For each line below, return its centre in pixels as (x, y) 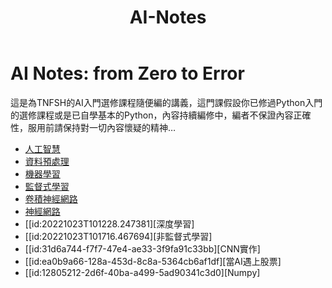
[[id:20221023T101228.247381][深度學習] (109, 223)
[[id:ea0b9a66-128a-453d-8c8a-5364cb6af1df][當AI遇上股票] (153, 261)
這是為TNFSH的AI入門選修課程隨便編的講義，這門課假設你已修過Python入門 (166, 102)
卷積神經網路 (51, 198)
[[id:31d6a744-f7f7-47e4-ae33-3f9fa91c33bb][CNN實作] (142, 248)
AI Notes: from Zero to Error (127, 73)
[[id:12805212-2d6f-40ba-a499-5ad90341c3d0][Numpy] (142, 272)
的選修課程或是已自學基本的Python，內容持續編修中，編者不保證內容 (152, 115)
